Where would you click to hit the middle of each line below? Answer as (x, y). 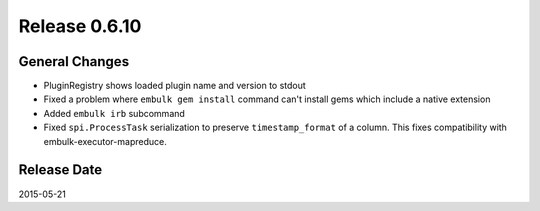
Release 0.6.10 (80, 26)
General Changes (74, 61)
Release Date (60, 170)
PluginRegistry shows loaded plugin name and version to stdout (175, 86)
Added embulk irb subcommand (114, 113)
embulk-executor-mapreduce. (105, 141)
